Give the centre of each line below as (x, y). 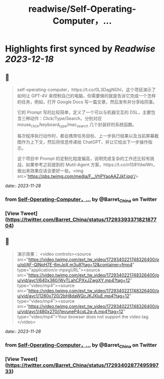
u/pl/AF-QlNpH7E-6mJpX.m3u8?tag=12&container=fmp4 (75, 264)
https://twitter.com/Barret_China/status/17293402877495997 (83, 365)
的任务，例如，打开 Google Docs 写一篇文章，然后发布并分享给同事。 (87, 102)
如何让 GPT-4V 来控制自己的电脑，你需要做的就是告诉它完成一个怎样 (86, 96)
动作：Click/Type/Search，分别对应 (66, 118)
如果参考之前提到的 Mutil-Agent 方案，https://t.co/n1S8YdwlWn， (92, 165)
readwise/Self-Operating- (82, 9)
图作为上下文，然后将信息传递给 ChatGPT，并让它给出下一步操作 (82, 142)
